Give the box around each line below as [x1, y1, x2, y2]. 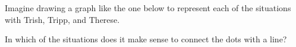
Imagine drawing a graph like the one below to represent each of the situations [5, 2, 291, 14]
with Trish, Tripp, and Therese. [5, 13, 120, 25]
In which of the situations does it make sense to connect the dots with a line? [5, 33, 287, 45]
